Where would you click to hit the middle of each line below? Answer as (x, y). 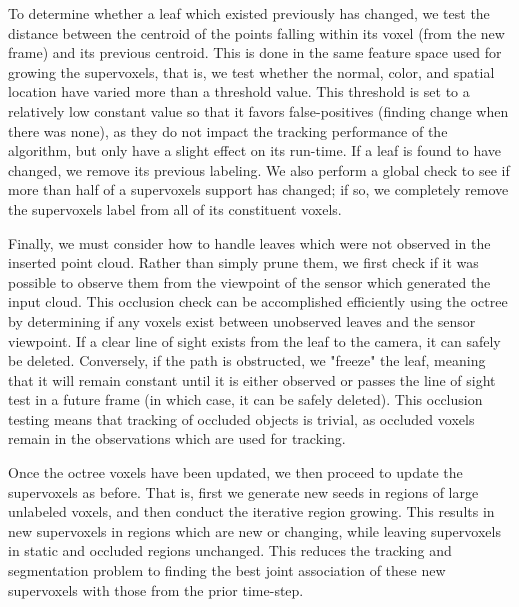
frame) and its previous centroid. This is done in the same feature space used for (255, 52)
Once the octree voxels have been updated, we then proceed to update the (235, 472)
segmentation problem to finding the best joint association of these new (227, 570)
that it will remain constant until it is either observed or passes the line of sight (252, 379)
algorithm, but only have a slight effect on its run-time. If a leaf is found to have (255, 150)
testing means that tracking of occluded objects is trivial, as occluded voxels (241, 418)
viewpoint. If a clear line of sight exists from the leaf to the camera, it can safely (254, 340)
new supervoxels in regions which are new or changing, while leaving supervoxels (254, 530)
